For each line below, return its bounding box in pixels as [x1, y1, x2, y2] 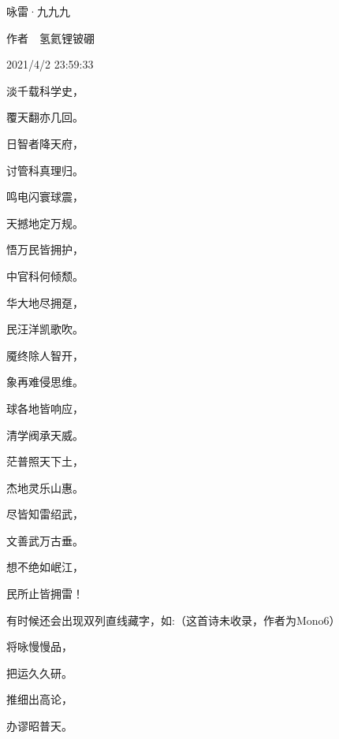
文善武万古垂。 [6, 532, 84, 548]
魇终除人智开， [6, 347, 84, 363]
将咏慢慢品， [6, 638, 73, 655]
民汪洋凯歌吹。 [6, 321, 84, 337]
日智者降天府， [6, 135, 84, 151]
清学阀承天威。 [6, 426, 84, 443]
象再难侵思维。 [6, 373, 84, 390]
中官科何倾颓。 [6, 267, 84, 284]
